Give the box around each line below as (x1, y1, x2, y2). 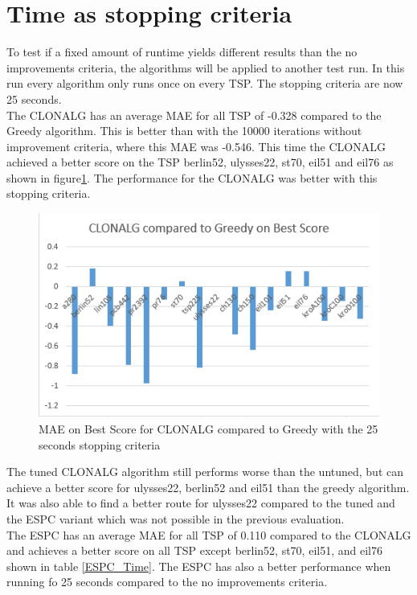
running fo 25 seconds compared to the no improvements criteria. (6, 573, 328, 590)
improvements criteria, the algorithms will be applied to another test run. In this (6, 59, 405, 76)
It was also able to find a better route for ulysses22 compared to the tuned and (6, 494, 395, 511)
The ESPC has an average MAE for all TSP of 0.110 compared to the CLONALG (6, 526, 411, 543)
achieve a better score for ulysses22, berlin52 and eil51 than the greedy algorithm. (6, 478, 410, 495)
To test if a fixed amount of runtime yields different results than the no (6, 43, 358, 60)
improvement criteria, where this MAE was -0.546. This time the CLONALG (6, 137, 386, 154)
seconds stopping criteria (39, 436, 161, 453)
